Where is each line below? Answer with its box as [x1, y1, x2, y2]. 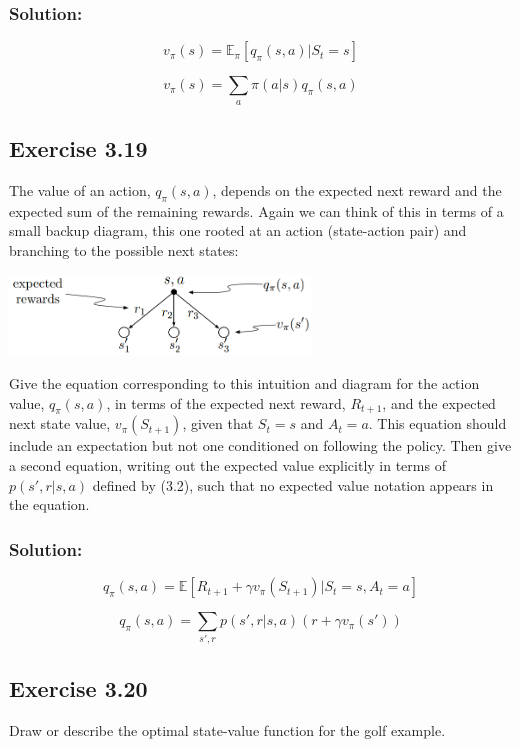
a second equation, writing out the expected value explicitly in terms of [9, 455, 446, 476]
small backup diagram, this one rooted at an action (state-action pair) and [9, 220, 467, 241]
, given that [182, 413, 254, 434]
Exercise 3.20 [9, 672, 148, 703]
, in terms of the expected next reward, [106, 392, 346, 413]
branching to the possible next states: [9, 239, 239, 260]
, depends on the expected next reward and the [212, 179, 502, 200]
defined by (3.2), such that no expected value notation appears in [92, 474, 494, 495]
